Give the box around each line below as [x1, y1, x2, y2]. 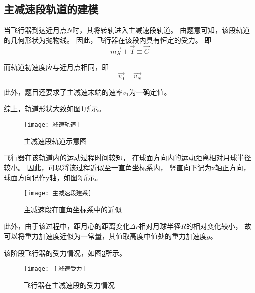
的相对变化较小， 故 [186, 221, 252, 231]
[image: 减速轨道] [24, 121, 80, 129]
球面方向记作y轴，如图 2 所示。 [4, 172, 102, 182]
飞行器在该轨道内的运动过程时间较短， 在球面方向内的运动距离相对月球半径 [4, 152, 251, 163]
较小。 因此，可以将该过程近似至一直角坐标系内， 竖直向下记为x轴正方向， [4, 162, 250, 172]
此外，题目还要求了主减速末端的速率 [4, 86, 123, 97]
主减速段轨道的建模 [4, 1, 98, 17]
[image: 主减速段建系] [24, 190, 92, 197]
